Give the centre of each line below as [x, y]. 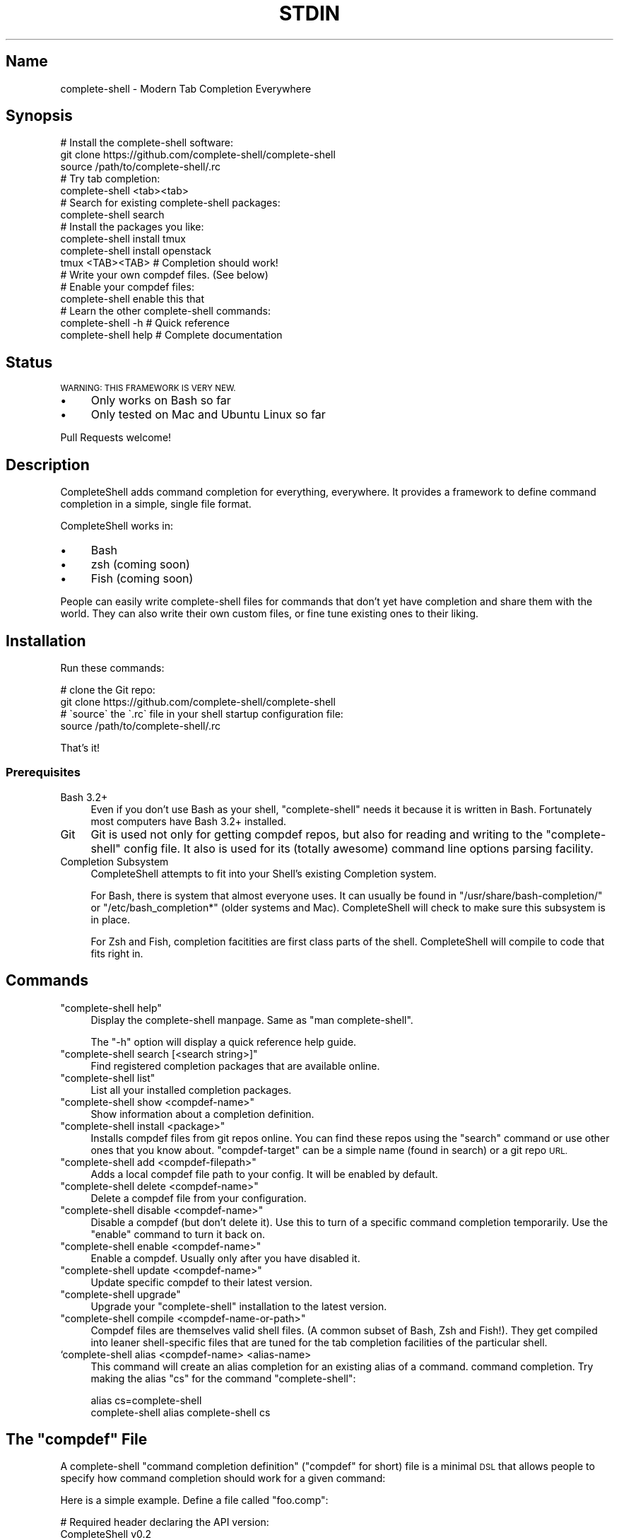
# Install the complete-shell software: [147, 143]
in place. [111, 919]
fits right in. [117, 953]
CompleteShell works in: [117, 526]
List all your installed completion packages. [191, 1090]
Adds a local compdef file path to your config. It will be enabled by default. [264, 1174]
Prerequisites [43, 772]
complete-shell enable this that [132, 299]
